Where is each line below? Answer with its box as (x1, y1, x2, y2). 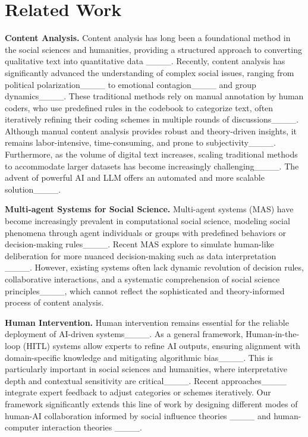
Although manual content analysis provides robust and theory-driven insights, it (5, 124, 297, 137)
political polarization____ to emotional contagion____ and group (5, 78, 256, 90)
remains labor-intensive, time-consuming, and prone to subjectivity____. (5, 136, 276, 149)
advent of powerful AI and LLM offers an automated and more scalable (5, 171, 265, 184)
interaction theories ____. (42, 421, 142, 433)
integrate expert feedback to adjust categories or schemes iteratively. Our (5, 386, 271, 398)
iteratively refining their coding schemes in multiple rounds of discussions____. (5, 113, 299, 125)
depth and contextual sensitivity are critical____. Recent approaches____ (5, 374, 287, 386)
